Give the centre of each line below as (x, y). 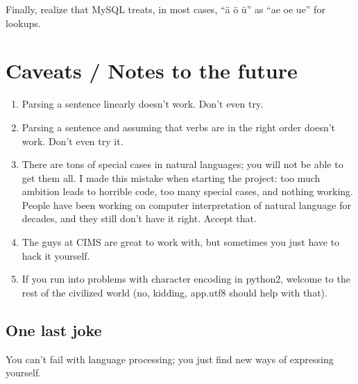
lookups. (23, 23)
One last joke (54, 329)
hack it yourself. (56, 255)
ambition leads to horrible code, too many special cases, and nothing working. (188, 191)
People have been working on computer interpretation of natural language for (186, 204)
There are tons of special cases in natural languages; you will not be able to (182, 164)
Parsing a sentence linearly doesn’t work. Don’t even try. (143, 104)
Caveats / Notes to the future (152, 70)
